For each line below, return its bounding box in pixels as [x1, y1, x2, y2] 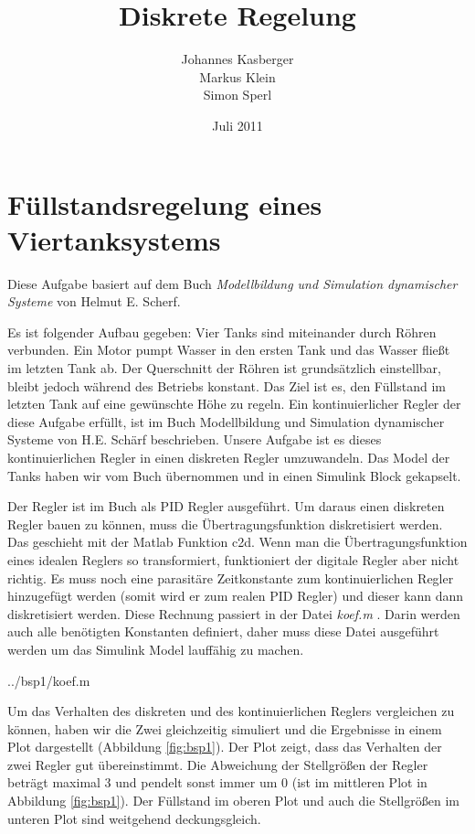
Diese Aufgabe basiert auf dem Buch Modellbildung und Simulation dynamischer [7, 273, 458, 293]
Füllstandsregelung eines [7, 185, 322, 222]
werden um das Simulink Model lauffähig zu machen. [7, 639, 304, 658]
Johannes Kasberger [181, 49, 294, 69]
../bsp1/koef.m [7, 670, 90, 690]
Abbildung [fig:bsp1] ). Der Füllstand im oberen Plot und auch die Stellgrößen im [7, 791, 459, 810]
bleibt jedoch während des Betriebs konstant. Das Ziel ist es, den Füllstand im [7, 376, 447, 395]
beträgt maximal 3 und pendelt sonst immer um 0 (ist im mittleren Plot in [7, 773, 427, 792]
